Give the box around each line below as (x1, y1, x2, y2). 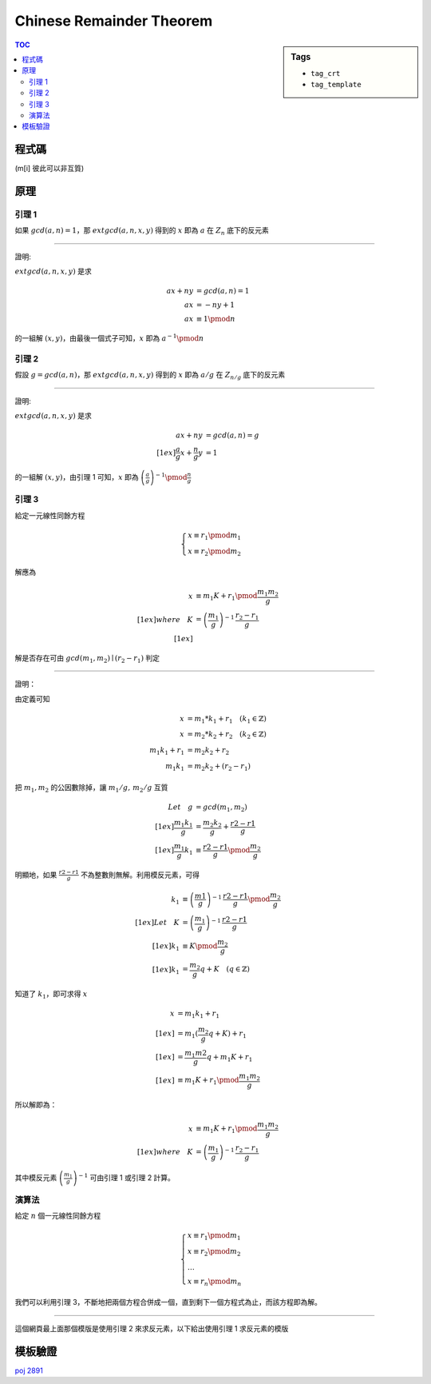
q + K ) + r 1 (208, 1029, 247, 1040)
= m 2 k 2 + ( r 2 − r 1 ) (187, 761, 251, 772)
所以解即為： (14, 1100, 57, 1110)
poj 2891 (14, 1366, 43, 1375)
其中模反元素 (14, 1172, 57, 1183)
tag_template (310, 80, 362, 90)
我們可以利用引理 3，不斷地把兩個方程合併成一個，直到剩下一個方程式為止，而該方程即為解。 (14, 1298, 322, 1307)
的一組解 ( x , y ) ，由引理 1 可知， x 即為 (14, 473, 139, 482)
